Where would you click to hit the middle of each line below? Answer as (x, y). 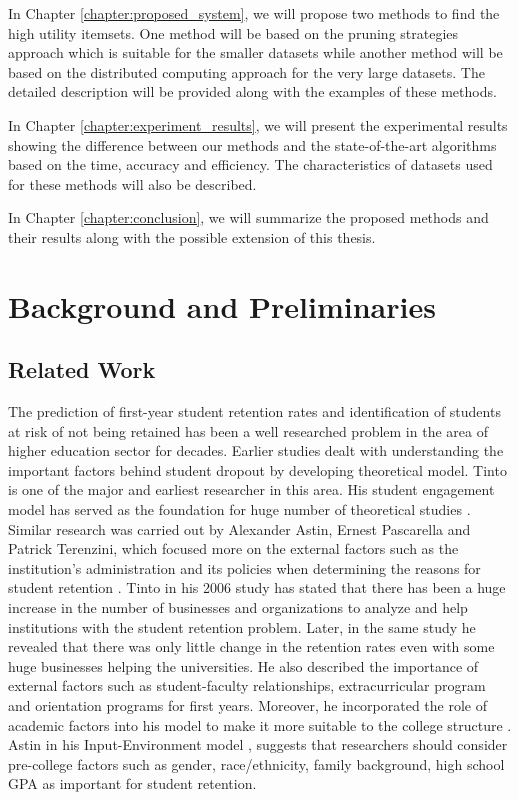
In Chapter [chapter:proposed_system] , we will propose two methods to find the (254, 13)
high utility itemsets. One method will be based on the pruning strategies (233, 32)
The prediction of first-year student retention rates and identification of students (254, 411)
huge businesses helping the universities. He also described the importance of (243, 665)
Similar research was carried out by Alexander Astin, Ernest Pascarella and (239, 528)
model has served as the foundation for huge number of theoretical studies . (239, 509)
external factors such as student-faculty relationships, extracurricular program (247, 685)
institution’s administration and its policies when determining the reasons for (244, 567)
